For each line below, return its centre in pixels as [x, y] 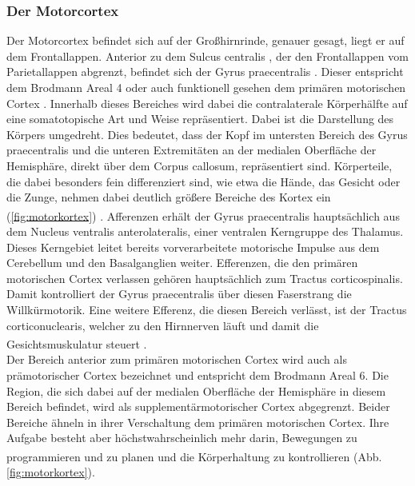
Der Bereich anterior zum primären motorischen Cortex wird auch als [177, 359]
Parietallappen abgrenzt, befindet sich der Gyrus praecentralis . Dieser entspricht [205, 72]
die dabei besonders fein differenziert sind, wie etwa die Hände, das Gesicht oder [204, 181]
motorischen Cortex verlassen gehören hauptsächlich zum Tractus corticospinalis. [205, 278]
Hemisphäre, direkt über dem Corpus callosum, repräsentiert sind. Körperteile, [200, 165]
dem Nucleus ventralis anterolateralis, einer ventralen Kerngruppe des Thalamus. [205, 231]
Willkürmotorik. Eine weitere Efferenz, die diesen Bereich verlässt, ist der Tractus [207, 309]
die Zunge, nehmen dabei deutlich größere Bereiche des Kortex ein [169, 197]
